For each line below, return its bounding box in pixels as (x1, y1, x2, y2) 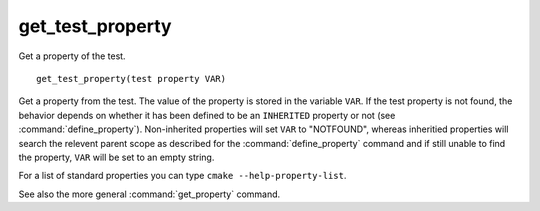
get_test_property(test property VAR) (36, 73, 227, 84)
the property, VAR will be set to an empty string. (18, 151, 215, 163)
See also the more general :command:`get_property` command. (18, 188, 281, 200)
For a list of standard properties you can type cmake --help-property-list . (18, 170, 347, 182)
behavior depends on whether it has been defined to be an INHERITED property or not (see (18, 109, 396, 121)
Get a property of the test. (18, 50, 126, 62)
